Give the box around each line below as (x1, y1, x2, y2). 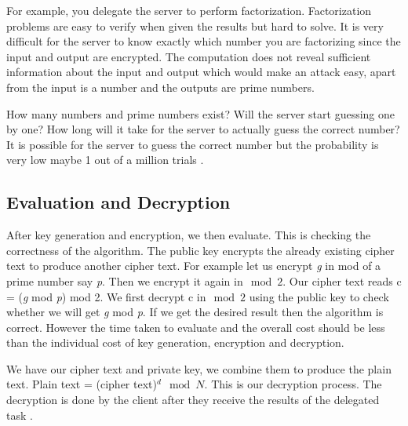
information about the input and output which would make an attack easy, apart (6, 64, 396, 80)
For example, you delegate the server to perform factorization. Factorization (6, 2, 372, 18)
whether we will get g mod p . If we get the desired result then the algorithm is (6, 304, 384, 320)
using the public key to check (249, 288, 389, 304)
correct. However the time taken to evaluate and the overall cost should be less (6, 319, 385, 335)
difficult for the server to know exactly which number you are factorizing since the (6, 33, 401, 49)
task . (6, 406, 33, 423)
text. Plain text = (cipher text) (6, 376, 157, 392)
